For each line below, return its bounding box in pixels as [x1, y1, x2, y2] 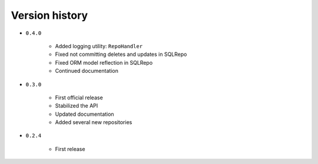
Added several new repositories [55, 119, 132, 126]
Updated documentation [55, 111, 114, 118]
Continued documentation [55, 68, 119, 75]
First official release [55, 94, 103, 101]
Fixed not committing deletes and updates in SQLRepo [55, 51, 187, 58]
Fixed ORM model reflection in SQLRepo [55, 59, 153, 66]
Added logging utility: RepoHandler [55, 42, 143, 49]
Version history [11, 9, 88, 22]
